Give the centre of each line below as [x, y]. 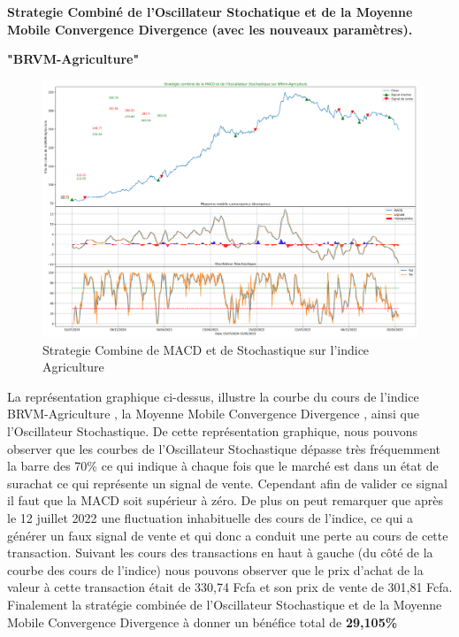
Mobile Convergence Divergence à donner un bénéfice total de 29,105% [203, 622]
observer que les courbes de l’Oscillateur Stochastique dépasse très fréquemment [224, 448]
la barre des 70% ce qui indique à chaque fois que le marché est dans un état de [223, 466]
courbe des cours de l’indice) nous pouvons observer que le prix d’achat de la [215, 569]
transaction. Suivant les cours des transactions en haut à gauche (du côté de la [220, 553]
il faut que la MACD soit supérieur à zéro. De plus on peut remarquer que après [225, 500]
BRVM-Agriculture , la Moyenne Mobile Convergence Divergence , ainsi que [213, 414]
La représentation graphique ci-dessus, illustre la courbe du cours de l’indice [213, 396]
